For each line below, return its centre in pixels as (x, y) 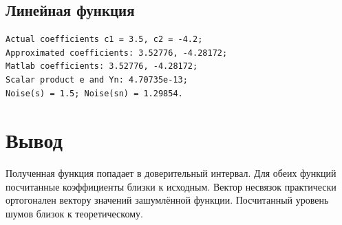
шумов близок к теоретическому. (74, 214)
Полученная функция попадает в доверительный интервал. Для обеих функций (171, 173)
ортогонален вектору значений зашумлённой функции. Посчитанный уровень (167, 200)
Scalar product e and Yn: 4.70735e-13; (97, 79)
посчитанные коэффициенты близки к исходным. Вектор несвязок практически (171, 186)
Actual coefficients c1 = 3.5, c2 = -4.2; (104, 40)
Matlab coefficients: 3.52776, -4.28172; (102, 66)
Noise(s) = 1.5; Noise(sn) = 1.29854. (94, 93)
